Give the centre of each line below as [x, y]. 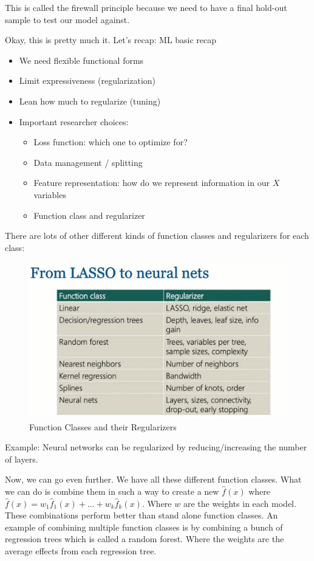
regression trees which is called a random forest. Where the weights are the [145, 539]
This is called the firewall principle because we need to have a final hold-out [146, 7]
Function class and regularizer [89, 215]
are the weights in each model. [240, 503]
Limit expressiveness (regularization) [87, 81]
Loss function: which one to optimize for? [111, 142]
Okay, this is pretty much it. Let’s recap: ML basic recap [111, 40]
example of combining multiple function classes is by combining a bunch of [144, 527]
